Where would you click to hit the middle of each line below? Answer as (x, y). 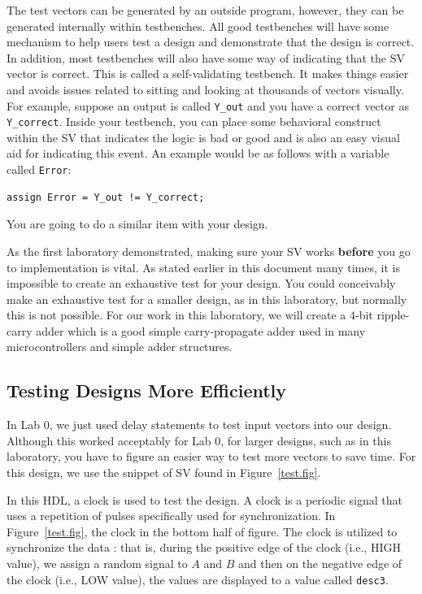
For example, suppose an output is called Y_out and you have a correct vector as (208, 105)
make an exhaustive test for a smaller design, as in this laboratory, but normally (207, 299)
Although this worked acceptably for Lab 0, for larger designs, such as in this (199, 440)
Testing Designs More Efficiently (147, 390)
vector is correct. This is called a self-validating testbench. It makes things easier (208, 74)
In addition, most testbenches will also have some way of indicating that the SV (206, 57)
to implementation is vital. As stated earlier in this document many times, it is (203, 267)
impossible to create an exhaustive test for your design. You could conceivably (201, 283)
